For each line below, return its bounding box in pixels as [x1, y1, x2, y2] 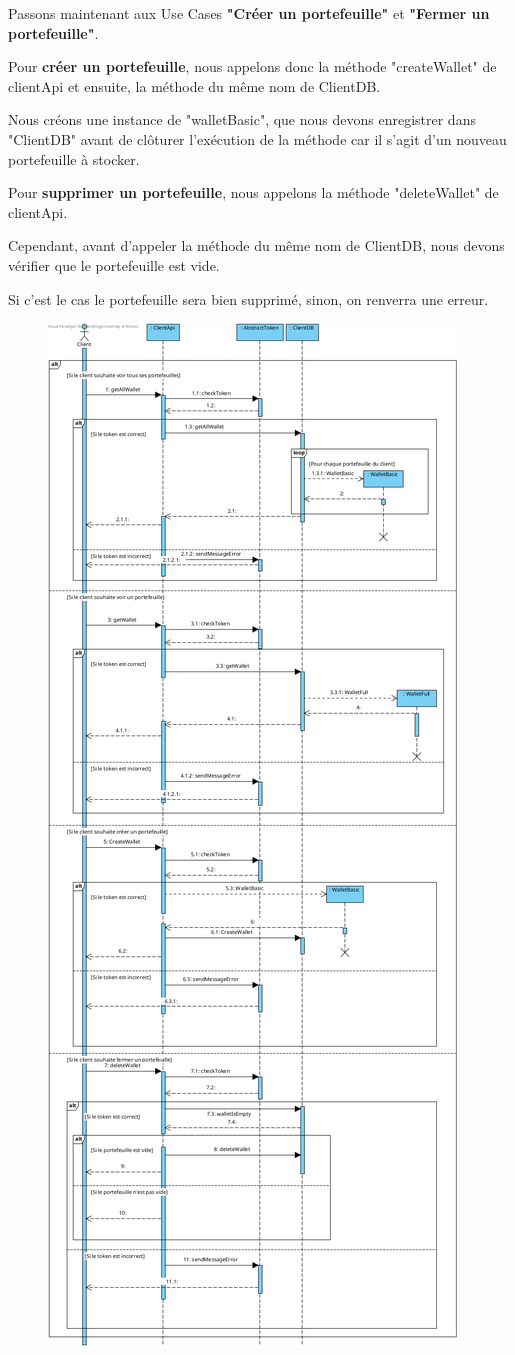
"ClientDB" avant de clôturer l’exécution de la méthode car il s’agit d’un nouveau [8, 128, 507, 149]
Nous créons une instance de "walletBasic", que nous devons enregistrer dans [8, 109, 476, 130]
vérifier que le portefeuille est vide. [8, 254, 220, 275]
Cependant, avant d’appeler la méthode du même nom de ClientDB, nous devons [8, 235, 505, 256]
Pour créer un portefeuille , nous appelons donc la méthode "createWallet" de [8, 56, 497, 77]
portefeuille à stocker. [8, 148, 140, 169]
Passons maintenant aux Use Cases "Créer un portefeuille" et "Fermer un [8, 3, 490, 23]
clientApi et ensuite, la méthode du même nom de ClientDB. [8, 75, 381, 96]
